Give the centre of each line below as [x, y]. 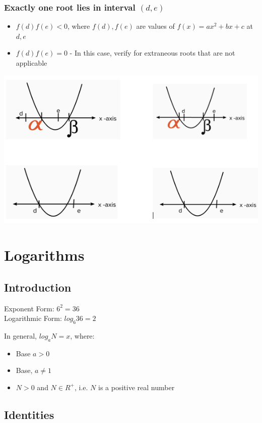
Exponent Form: [29, 308]
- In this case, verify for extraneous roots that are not [152, 53]
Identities [29, 414]
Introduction [38, 287]
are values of [155, 26]
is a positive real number [137, 387]
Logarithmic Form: [33, 318]
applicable [31, 63]
